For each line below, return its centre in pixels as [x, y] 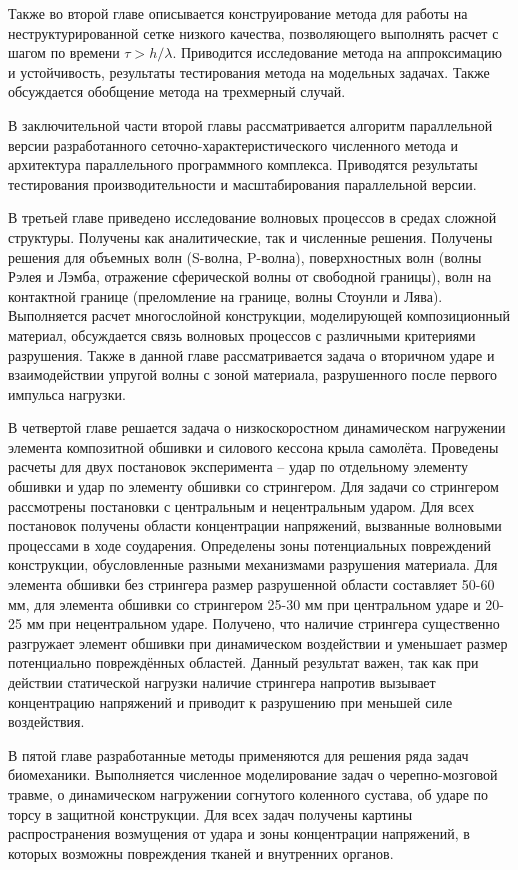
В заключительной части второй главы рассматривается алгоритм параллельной [250, 124]
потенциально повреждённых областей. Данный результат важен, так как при [243, 662]
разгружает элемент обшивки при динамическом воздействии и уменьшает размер [258, 642]
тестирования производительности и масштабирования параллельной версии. [242, 183]
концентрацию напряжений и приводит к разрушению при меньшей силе [230, 701]
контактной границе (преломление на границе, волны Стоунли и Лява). [225, 295]
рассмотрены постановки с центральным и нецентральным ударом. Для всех [241, 505]
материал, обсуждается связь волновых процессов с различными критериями [242, 334]
